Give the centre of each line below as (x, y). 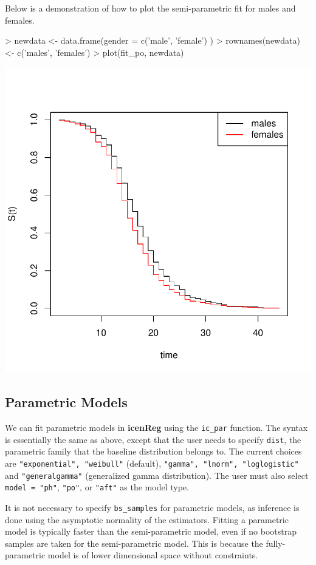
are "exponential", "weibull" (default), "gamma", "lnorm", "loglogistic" (152, 463)
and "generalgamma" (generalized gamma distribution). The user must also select (157, 475)
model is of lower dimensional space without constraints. (153, 555)
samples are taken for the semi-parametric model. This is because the (134, 543)
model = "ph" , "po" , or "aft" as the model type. (97, 487)
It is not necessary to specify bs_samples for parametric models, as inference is (152, 508)
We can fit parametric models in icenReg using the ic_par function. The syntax (156, 428)
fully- (276, 543)
